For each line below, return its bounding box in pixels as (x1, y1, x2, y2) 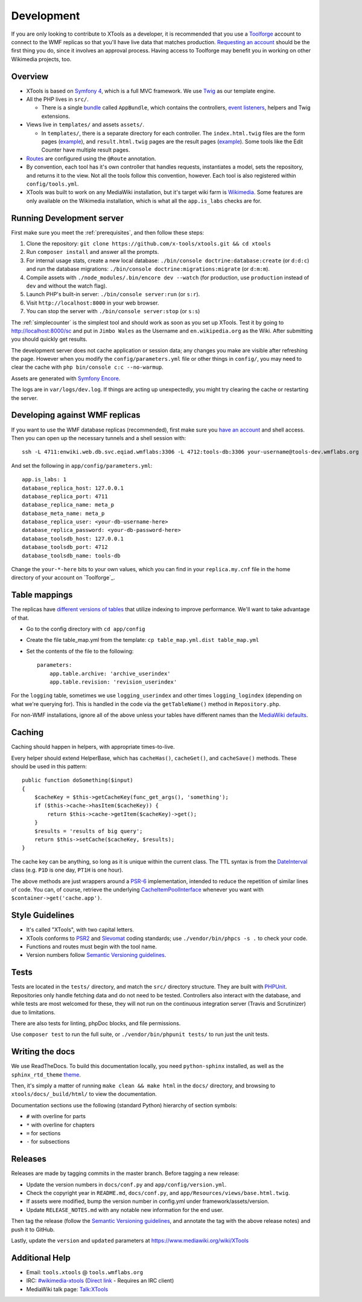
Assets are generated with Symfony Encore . (11, 375, 121, 382)
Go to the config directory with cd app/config (26, 626, 145, 633)
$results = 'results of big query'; (34, 828, 143, 834)
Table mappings (11, 590, 73, 600)
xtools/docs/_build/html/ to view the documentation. (11, 1090, 157, 1098)
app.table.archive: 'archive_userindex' (49, 670, 171, 677)
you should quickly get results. (11, 335, 87, 343)
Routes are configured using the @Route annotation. (26, 155, 156, 162)
